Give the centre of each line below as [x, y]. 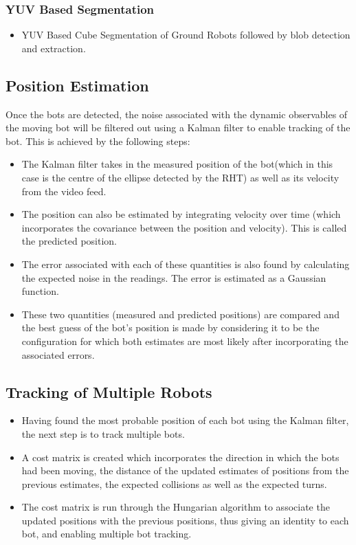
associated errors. [58, 354]
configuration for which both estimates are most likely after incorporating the [185, 341]
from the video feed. [64, 191]
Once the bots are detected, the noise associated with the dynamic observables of [177, 114]
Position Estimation [77, 85]
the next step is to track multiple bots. [103, 433]
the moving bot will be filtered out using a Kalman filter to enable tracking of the [178, 127]
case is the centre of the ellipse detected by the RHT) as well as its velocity [180, 177]
